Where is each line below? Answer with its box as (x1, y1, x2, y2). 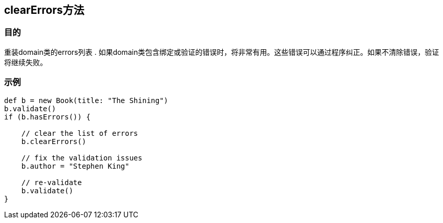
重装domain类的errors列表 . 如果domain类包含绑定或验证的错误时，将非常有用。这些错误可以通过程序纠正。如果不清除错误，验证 (4, 47, 439, 56)
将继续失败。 (4, 57, 47, 67)
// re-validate (21, 178, 82, 187)
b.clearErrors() (21, 137, 87, 146)
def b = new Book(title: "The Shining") (4, 96, 168, 105)
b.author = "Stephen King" (21, 161, 130, 170)
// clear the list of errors (21, 129, 138, 137)
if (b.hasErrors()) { (4, 112, 91, 121)
